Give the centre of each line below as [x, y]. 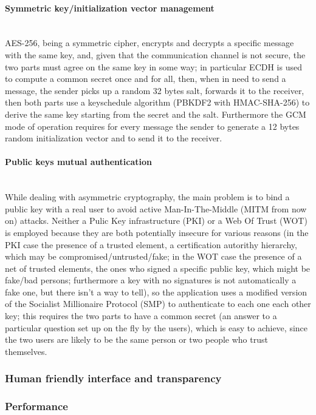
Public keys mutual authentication [79, 162]
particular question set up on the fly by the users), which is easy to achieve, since [156, 327]
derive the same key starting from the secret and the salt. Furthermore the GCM [156, 114]
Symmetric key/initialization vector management [110, 8]
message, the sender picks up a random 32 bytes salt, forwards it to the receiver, [155, 90]
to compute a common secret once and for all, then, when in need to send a [146, 79]
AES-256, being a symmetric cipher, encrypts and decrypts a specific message [149, 43]
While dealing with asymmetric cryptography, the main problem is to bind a [147, 197]
